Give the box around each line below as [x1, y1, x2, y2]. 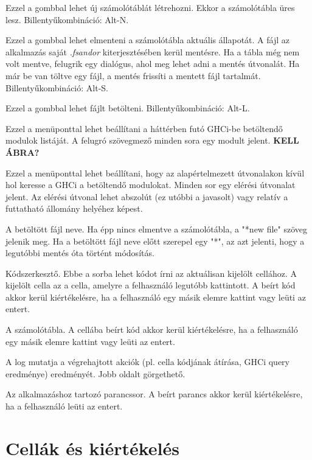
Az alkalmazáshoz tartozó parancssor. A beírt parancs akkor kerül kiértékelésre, [5, 388, 303, 400]
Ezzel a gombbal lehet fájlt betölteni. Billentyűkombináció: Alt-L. [5, 102, 250, 114]
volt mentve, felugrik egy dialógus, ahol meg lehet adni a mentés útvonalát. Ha [5, 57, 300, 70]
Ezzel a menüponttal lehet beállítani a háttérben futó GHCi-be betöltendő [5, 122, 283, 134]
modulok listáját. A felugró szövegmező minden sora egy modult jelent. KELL [5, 134, 299, 147]
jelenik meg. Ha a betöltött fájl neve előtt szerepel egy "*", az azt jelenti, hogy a [5, 234, 305, 247]
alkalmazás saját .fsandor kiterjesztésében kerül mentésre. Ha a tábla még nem [5, 45, 300, 58]
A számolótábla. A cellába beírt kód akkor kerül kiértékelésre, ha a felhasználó [5, 323, 298, 336]
